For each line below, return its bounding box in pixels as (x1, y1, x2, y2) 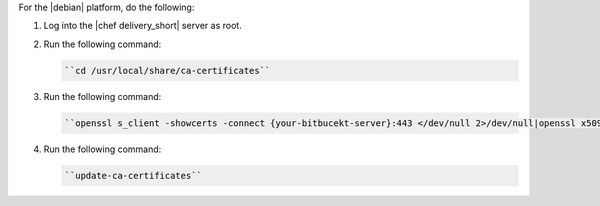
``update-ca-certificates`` (64, 170, 202, 181)
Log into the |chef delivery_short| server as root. (43, 20, 242, 32)
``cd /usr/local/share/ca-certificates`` (64, 65, 271, 76)
